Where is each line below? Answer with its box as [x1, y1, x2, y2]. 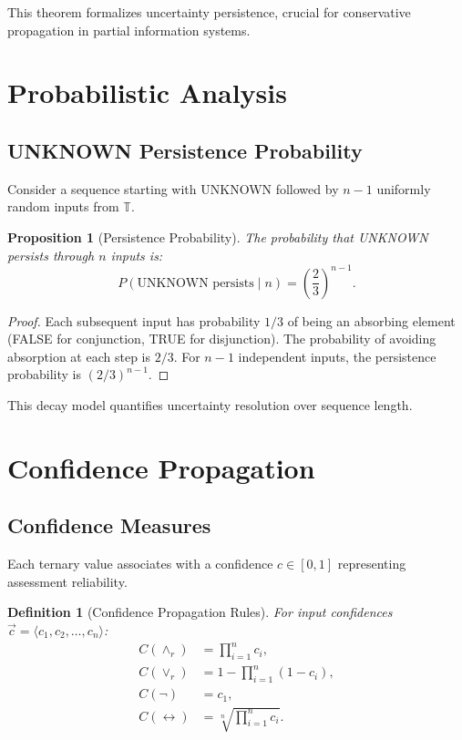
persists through [7, 245, 95, 264]
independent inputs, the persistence [238, 346, 436, 365]
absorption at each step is [7, 346, 150, 365]
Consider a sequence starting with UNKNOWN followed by [7, 179, 339, 198]
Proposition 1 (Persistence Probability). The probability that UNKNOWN [7, 227, 428, 246]
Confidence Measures [7, 511, 211, 540]
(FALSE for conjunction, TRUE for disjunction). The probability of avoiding [7, 329, 436, 348]
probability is [7, 365, 82, 384]
